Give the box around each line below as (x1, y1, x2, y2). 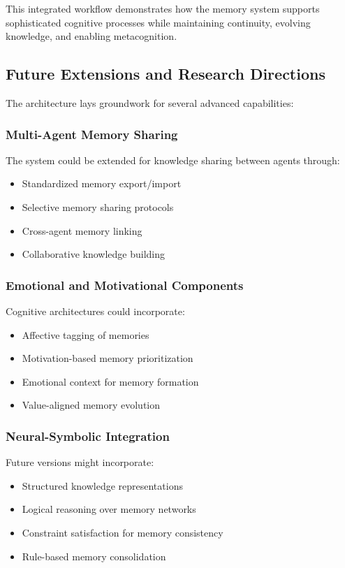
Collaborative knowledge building (22, 247, 166, 261)
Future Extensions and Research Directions (6, 63, 325, 85)
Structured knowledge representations (22, 478, 183, 493)
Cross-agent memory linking (22, 223, 142, 238)
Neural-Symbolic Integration (6, 427, 170, 444)
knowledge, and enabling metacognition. (6, 29, 177, 43)
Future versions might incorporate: (6, 455, 154, 469)
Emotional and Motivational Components (6, 276, 244, 293)
